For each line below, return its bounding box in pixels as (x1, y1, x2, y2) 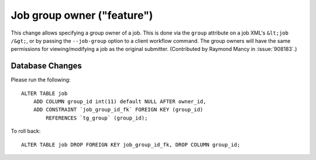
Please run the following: (11, 76, 71, 83)
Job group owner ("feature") (11, 9, 153, 22)
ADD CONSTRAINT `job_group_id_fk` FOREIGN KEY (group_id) (33, 106, 204, 113)
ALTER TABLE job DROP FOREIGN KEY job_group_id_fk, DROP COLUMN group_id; (21, 141, 241, 148)
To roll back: (11, 128, 41, 135)
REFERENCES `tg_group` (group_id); (46, 114, 148, 121)
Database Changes (11, 61, 82, 71)
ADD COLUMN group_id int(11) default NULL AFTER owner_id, (33, 98, 207, 105)
